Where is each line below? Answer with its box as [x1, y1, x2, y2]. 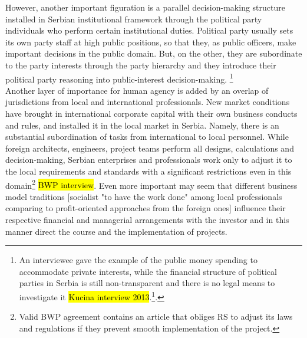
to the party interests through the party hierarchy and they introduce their [5, 58, 276, 71]
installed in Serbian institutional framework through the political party [5, 12, 262, 25]
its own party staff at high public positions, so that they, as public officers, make [5, 35, 296, 48]
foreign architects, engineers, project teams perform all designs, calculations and [5, 142, 294, 154]
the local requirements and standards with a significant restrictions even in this [5, 165, 292, 177]
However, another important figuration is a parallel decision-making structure [5, 1, 285, 13]
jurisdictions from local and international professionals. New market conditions [5, 96, 290, 108]
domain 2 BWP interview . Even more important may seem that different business [5, 177, 298, 191]
